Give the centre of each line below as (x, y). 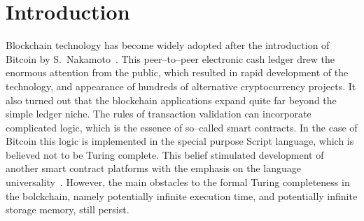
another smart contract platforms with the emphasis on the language (154, 168)
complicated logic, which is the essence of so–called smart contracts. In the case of (182, 127)
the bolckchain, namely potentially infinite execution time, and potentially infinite (182, 195)
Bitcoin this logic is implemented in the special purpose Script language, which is (180, 141)
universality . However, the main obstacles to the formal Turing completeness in (178, 182)
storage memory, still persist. (68, 209)
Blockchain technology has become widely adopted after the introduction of (168, 45)
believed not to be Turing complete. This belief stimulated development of (165, 154)
